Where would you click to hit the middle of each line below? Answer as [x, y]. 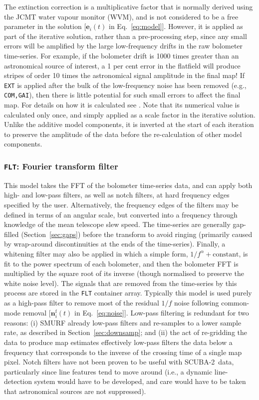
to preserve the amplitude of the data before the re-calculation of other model [123, 134]
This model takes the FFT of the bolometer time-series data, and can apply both [128, 185]
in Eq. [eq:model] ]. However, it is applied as [176, 26]
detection [18, 381]
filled [11, 234]
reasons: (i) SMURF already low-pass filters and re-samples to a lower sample [123, 322]
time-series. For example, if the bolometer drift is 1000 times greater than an [122, 55]
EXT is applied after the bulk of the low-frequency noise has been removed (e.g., [125, 85]
